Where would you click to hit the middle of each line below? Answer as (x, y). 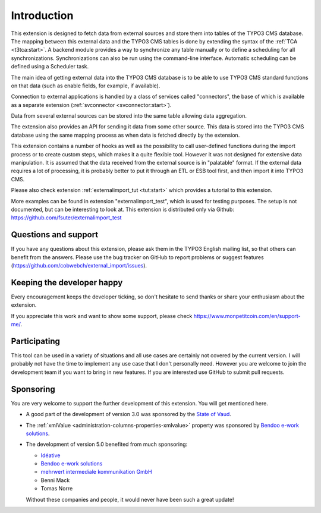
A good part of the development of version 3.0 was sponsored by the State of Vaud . (129, 414)
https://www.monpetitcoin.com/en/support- (247, 316)
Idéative (51, 455)
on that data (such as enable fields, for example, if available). (86, 86)
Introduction (42, 15)
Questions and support (55, 235)
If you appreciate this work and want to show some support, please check (102, 316)
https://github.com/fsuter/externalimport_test (66, 218)
